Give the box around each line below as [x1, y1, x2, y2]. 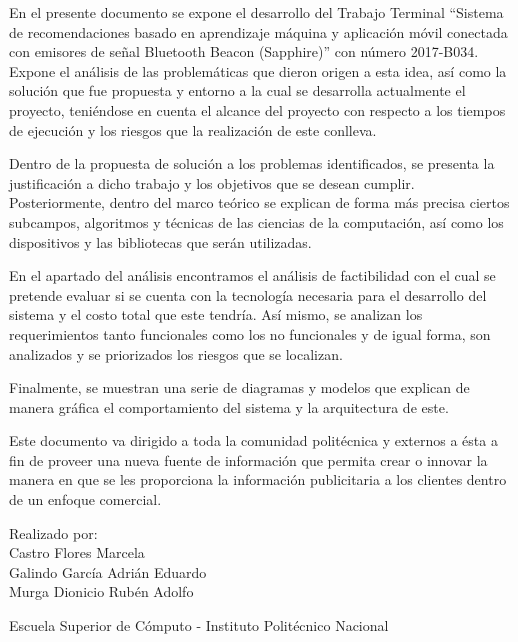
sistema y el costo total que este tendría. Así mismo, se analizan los [9, 304, 423, 325]
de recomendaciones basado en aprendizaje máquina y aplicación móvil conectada [9, 21, 508, 42]
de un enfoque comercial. [9, 489, 162, 510]
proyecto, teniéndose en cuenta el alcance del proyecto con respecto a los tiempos [9, 99, 506, 120]
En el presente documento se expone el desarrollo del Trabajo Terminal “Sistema [9, 2, 504, 22]
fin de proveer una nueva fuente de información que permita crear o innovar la [9, 449, 488, 470]
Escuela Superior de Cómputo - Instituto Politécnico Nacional [9, 615, 389, 636]
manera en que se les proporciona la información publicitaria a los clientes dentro [9, 469, 507, 490]
